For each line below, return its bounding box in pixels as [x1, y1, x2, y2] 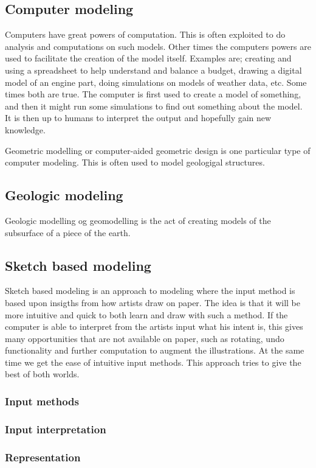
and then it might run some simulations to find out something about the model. [5, 99, 303, 112]
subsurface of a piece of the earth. [5, 226, 131, 239]
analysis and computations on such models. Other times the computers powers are [5, 40, 311, 52]
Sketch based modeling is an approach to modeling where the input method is [5, 284, 295, 297]
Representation [5, 449, 81, 464]
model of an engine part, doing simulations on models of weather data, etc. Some [5, 75, 307, 88]
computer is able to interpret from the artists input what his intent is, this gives [5, 320, 303, 333]
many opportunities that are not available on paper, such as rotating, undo [5, 332, 284, 344]
